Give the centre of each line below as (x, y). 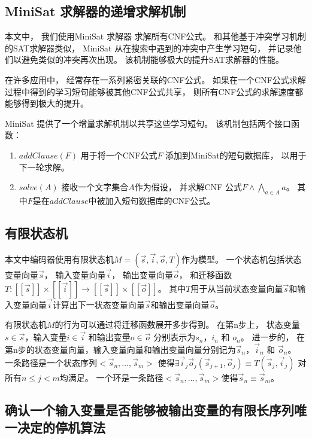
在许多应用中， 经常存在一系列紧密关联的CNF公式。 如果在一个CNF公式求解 (155, 79)
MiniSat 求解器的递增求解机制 (96, 11)
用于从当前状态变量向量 (237, 288)
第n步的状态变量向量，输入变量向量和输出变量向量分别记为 (120, 349)
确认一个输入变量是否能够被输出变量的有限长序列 (149, 409)
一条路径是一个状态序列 (51, 362)
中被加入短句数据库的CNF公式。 (152, 200)
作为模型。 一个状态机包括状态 (241, 259)
